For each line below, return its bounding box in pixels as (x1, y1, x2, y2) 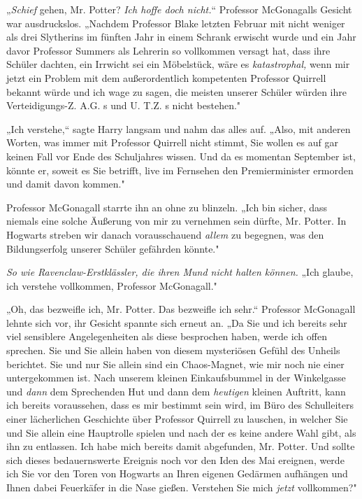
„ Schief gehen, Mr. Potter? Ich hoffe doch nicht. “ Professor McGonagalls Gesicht (6, 2, 352, 16)
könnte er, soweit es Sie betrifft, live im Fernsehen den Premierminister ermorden (6, 162, 354, 177)
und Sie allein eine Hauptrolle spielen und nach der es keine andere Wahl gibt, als (6, 425, 356, 440)
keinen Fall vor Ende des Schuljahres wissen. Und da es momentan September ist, (6, 148, 356, 163)
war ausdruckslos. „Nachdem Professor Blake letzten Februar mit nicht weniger (6, 15, 345, 30)
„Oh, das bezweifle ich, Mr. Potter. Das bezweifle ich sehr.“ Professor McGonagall (6, 302, 356, 316)
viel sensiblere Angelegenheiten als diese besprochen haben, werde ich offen (6, 329, 327, 344)
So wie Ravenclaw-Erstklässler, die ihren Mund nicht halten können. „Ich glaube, (6, 265, 354, 279)
